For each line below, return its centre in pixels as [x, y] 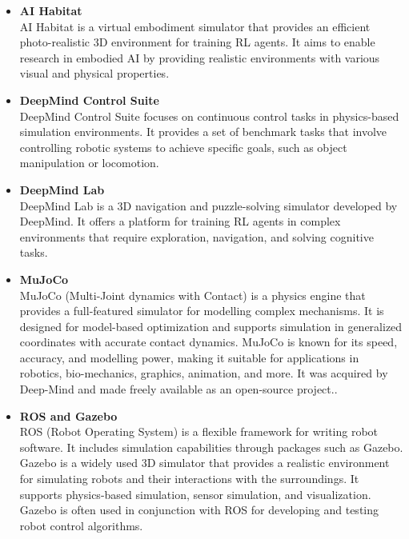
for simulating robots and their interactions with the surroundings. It [189, 479]
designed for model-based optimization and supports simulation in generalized [211, 326]
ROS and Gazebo [68, 415]
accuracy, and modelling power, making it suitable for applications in [189, 357]
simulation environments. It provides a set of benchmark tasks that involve [203, 132]
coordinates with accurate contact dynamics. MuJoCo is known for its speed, [209, 342]
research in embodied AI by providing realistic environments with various [200, 57]
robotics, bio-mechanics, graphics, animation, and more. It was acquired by [204, 373]
